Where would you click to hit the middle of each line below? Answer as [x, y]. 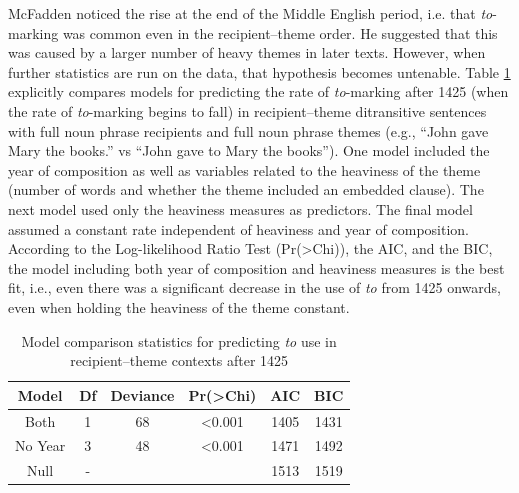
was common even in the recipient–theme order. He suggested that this [280, 32]
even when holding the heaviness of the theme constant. [179, 306]
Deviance [142, 394]
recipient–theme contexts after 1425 [179, 360]
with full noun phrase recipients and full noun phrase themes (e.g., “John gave [248, 130]
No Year [40, 445]
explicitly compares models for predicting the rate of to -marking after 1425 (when [258, 91]
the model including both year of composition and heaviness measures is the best [256, 267]
